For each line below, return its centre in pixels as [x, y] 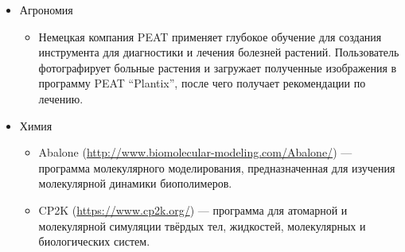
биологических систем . [94, 241]
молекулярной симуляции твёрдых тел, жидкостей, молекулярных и [202, 225]
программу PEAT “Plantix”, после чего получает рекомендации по [202, 83]
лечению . [61, 98]
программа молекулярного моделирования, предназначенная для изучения [217, 167]
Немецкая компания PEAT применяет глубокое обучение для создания [210, 36]
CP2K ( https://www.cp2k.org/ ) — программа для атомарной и [193, 209]
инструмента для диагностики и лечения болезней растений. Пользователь [219, 52]
